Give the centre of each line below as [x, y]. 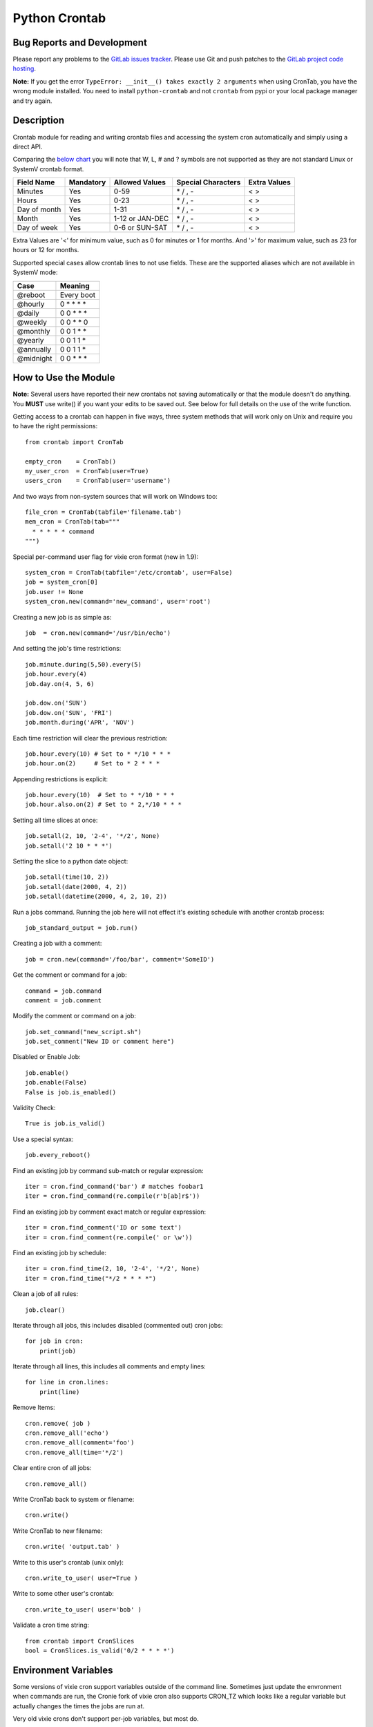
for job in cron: [54, 1341]
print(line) [59, 1392]
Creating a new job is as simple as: [62, 617]
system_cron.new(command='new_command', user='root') [118, 602]
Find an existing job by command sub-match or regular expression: [108, 1170]
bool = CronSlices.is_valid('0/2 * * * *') [100, 1650]
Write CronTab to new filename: [58, 1531]
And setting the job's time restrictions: [67, 649]
